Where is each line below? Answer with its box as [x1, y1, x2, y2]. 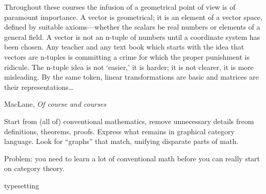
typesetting [4, 180, 39, 190]
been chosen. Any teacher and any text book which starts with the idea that [4, 41, 244, 52]
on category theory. [4, 163, 65, 174]
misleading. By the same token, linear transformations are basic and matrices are [4, 71, 259, 82]
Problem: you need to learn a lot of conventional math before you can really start [4, 153, 260, 163]
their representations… [4, 81, 74, 92]
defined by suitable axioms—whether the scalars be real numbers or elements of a [4, 21, 260, 32]
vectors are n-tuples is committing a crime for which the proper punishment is [4, 51, 250, 62]
